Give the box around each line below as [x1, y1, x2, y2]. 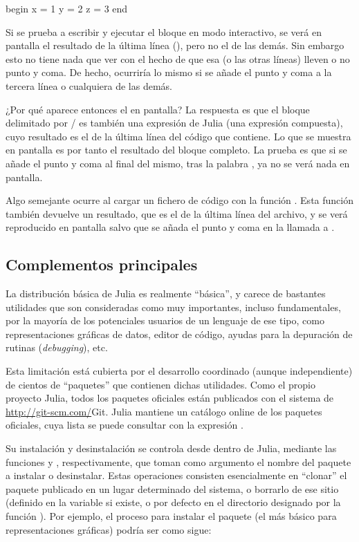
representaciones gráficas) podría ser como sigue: [6, 522, 212, 536]
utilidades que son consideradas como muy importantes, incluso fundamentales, [6, 299, 341, 314]
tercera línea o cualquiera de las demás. [6, 78, 172, 93]
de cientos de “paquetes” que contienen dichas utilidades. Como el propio [6, 377, 315, 391]
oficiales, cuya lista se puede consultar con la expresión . [6, 418, 243, 432]
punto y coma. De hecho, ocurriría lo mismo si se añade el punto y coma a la [6, 65, 332, 80]
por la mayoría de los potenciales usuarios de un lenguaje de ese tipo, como [6, 313, 324, 328]
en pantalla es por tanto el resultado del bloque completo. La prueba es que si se [6, 142, 347, 157]
